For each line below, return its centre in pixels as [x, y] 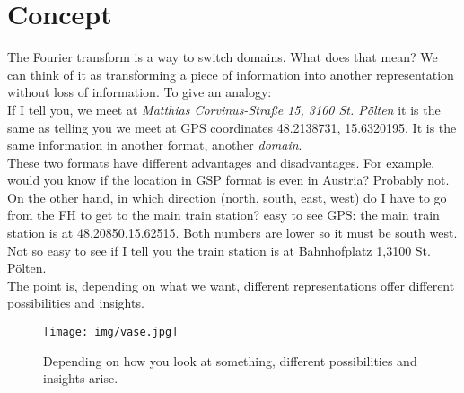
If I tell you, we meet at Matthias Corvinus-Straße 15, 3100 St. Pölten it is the [224, 109]
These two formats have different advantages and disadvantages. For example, [221, 162]
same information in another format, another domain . [155, 145]
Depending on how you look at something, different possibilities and [230, 360]
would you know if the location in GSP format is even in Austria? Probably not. [228, 180]
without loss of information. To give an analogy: [140, 92]
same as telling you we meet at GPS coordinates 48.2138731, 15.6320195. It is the [232, 127]
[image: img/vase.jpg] [111, 332]
